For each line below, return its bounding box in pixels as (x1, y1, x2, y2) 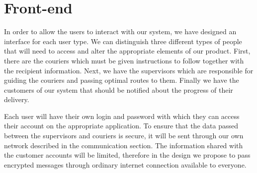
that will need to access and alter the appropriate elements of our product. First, (4, 46, 251, 56)
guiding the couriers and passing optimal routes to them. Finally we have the (4, 75, 239, 85)
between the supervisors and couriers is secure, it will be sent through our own (4, 130, 244, 141)
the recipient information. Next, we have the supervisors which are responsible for (4, 65, 254, 75)
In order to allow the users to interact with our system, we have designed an (4, 26, 237, 37)
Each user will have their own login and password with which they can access (4, 111, 240, 121)
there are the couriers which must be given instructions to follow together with (4, 55, 244, 65)
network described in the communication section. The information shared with (4, 140, 243, 150)
